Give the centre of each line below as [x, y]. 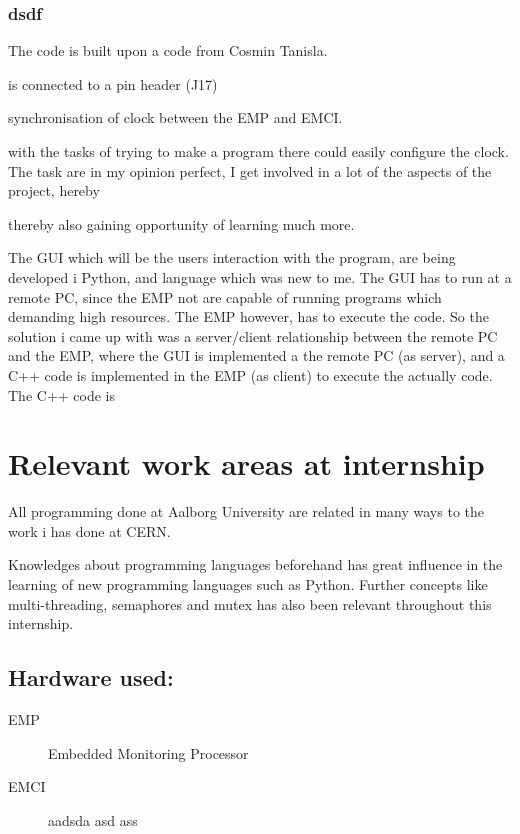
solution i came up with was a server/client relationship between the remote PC [253, 335]
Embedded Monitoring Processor [148, 752]
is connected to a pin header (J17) [113, 83]
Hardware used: [91, 677]
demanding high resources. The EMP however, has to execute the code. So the [248, 316]
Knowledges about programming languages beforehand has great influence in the [255, 564]
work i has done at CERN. [89, 530]
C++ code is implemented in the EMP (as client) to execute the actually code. [250, 374]
